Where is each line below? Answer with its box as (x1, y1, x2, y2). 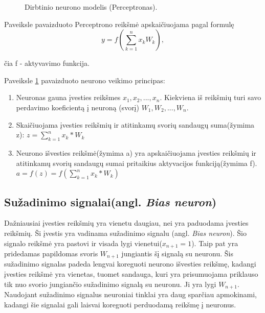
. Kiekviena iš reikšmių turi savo (160, 92, 261, 103)
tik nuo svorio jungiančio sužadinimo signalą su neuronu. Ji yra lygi (4, 278, 216, 289)
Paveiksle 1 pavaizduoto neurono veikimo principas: (4, 75, 165, 85)
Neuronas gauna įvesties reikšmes (16, 92, 121, 103)
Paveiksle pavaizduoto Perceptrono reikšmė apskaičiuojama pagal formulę (4, 18, 234, 29)
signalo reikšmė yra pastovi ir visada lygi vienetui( (4, 237, 162, 248)
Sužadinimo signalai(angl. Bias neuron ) (4, 194, 217, 209)
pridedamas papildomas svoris (4, 248, 98, 258)
